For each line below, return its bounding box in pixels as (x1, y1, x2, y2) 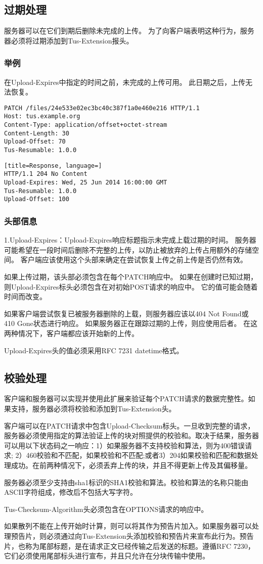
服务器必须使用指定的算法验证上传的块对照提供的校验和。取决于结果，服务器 (4, 430, 259, 441)
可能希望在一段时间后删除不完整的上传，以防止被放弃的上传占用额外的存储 (4, 244, 252, 255)
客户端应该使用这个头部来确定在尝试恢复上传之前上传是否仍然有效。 (20, 254, 247, 265)
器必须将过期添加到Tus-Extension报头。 (4, 35, 134, 45)
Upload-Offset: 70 (4, 138, 66, 146)
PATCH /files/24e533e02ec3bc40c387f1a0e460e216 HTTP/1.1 (4, 104, 200, 112)
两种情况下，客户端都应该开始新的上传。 (4, 327, 139, 338)
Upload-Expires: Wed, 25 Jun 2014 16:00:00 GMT (4, 179, 167, 186)
